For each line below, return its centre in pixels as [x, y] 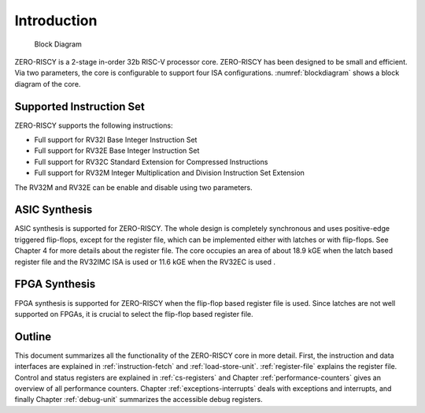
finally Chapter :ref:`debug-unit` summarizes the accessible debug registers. [139, 400]
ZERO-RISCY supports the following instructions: [94, 125]
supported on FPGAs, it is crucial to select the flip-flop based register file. [134, 314]
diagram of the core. [48, 84]
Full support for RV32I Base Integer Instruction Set [116, 140]
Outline [33, 336]
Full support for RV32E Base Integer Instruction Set [117, 151]
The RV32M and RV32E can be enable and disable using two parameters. [133, 187]
